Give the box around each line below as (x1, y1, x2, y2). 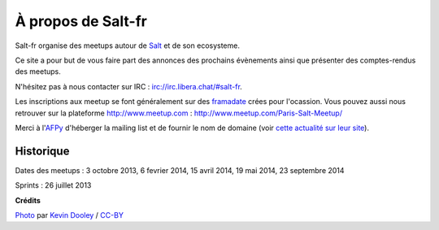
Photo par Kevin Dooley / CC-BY (15, 210, 124, 219)
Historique (15, 144, 70, 158)
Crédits (15, 195, 41, 205)
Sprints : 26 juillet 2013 (15, 180, 92, 190)
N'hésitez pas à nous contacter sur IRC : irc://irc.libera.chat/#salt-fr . (15, 81, 243, 91)
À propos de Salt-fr (15, 12, 148, 30)
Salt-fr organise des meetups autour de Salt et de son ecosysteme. (15, 41, 240, 50)
